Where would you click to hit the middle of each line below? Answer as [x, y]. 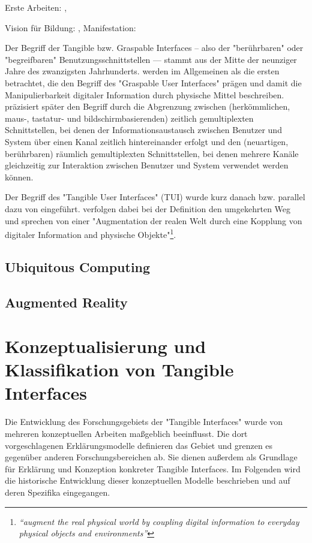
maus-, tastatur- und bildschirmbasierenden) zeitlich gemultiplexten [129, 118]
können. [19, 177]
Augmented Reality [66, 302]
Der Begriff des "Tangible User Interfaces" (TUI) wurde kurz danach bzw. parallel [155, 197]
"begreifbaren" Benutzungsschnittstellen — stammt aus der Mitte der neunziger [151, 59]
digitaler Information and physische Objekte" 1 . [91, 233]
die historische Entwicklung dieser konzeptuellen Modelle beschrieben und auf [148, 480]
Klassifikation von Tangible [119, 369]
